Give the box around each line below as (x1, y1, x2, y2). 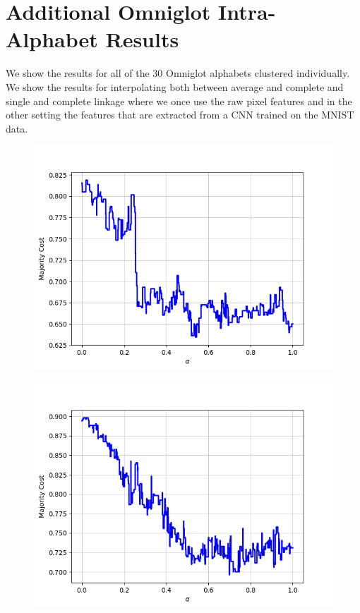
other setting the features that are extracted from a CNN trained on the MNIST (6, 107, 354, 122)
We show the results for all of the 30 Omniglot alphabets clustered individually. (6, 66, 350, 80)
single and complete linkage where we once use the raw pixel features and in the (6, 93, 352, 108)
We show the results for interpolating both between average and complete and (6, 79, 344, 94)
